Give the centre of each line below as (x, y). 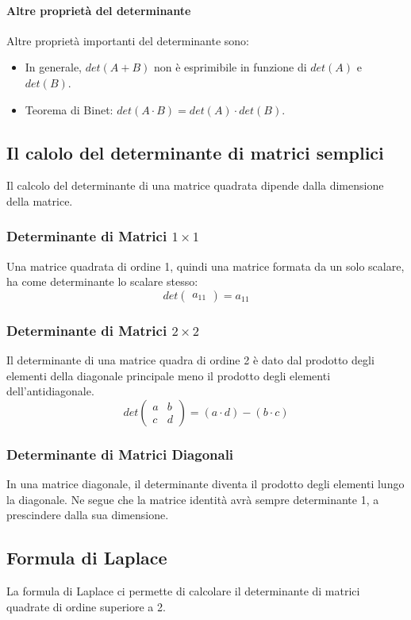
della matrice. (40, 200)
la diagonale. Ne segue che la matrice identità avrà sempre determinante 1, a (193, 499)
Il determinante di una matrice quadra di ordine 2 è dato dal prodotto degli (190, 360)
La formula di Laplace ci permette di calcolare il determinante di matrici (183, 591)
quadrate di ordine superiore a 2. (86, 606)
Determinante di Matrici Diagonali (120, 454)
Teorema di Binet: (69, 109)
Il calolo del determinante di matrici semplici (195, 152)
